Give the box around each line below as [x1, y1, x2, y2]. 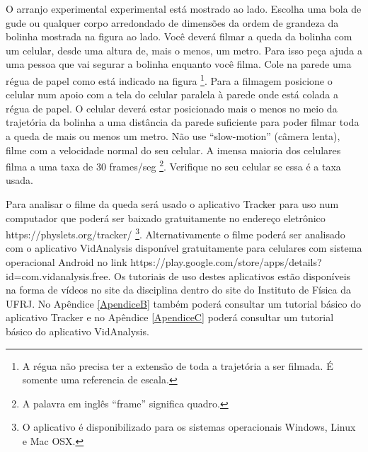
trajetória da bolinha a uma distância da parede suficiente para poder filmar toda [6, 115, 360, 129]
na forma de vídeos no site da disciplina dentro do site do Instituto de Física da [6, 282, 352, 297]
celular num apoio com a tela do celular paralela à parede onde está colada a [6, 87, 338, 102]
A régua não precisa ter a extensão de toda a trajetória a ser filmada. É [22, 358, 333, 373]
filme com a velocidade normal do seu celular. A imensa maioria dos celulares [6, 142, 341, 157]
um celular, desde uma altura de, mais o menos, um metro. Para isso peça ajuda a [6, 42, 362, 57]
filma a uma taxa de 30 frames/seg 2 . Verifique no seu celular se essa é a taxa [6, 157, 341, 173]
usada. [6, 173, 33, 187]
